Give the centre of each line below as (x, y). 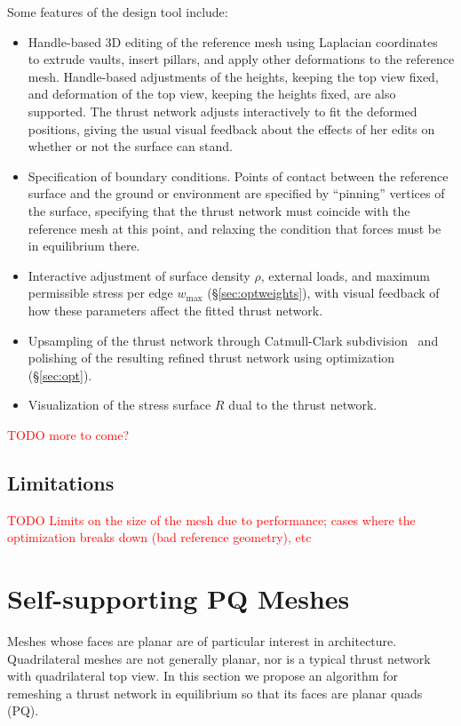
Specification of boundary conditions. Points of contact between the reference (238, 176)
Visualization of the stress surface (119, 405)
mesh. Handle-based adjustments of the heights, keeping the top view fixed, (233, 76)
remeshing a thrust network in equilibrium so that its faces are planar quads (215, 693)
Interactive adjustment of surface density (139, 275)
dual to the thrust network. (303, 405)
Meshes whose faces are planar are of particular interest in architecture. (202, 640)
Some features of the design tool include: (118, 12)
